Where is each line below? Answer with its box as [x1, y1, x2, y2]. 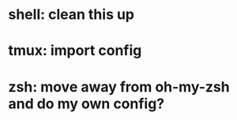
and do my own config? [8, 95, 165, 112]
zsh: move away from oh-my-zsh [8, 77, 231, 96]
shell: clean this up [8, 6, 135, 24]
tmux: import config [8, 42, 142, 60]
